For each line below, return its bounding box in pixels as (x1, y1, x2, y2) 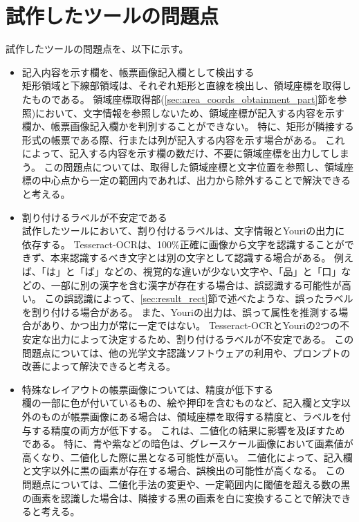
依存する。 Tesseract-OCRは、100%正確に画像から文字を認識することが (21, 236, 344, 251)
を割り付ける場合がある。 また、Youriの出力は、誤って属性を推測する (21, 304, 339, 319)
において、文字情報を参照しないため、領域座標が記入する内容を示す (35, 105, 345, 120)
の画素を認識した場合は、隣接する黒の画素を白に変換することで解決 (21, 490, 332, 505)
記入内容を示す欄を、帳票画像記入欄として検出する (21, 64, 255, 79)
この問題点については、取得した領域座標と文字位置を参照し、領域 (44, 159, 344, 174)
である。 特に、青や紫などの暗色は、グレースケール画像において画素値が (21, 436, 353, 451)
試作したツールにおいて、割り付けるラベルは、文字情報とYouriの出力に (21, 223, 345, 238)
